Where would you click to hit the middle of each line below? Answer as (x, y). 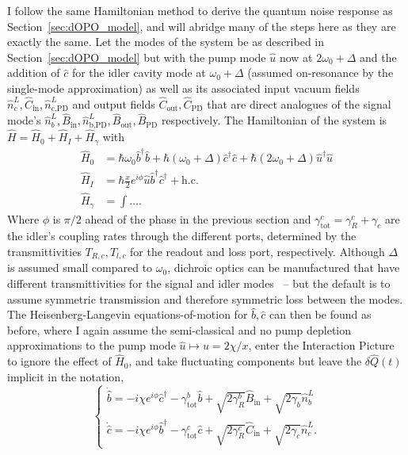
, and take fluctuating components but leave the (245, 361)
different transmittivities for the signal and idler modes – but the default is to (199, 283)
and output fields (114, 103)
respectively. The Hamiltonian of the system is (274, 120)
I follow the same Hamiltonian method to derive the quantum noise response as (200, 10)
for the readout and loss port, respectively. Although (257, 251)
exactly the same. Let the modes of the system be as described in (166, 42)
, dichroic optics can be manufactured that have (284, 268)
